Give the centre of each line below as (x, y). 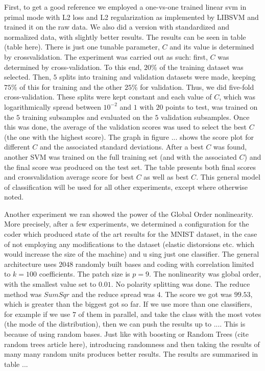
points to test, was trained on (212, 106)
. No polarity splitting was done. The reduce (180, 284)
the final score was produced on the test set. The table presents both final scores (130, 167)
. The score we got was (196, 294)
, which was (237, 97)
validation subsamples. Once (205, 117)
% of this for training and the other (67, 86)
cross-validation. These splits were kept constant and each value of (108, 97)
